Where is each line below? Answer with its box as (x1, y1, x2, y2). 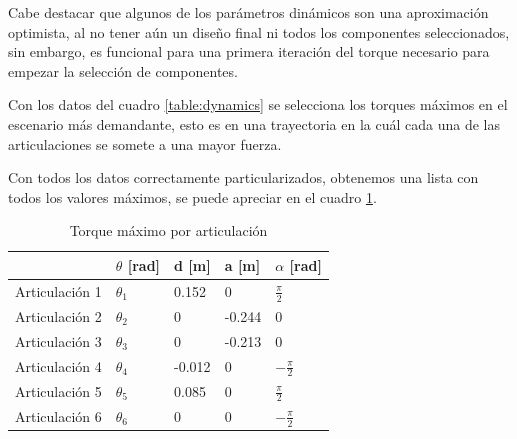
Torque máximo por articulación (69, 220, 268, 241)
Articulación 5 (15, 380, 102, 401)
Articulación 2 (15, 305, 102, 326)
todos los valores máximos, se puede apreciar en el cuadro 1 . (8, 186, 377, 207)
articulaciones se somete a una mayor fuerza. (8, 133, 282, 154)
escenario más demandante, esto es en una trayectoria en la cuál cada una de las (8, 113, 500, 134)
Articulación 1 (15, 280, 102, 301)
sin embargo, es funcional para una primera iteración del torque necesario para (8, 41, 490, 62)
